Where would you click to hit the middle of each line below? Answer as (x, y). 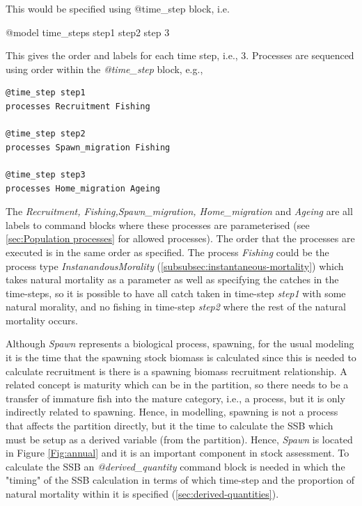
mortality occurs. (42, 320)
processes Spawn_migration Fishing (88, 147)
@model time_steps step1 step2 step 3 (88, 32)
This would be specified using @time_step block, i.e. (118, 8)
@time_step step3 (46, 174)
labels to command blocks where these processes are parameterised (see (158, 224)
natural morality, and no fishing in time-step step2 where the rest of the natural (176, 307)
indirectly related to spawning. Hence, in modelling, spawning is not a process (172, 412)
